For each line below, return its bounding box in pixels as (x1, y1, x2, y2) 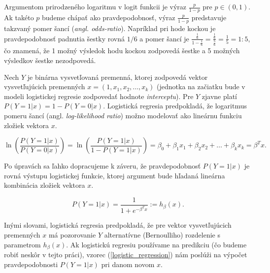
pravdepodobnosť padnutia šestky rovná (4, 33, 125, 43)
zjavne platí (202, 91, 237, 101)
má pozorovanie (48, 229, 96, 239)
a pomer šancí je (139, 33, 189, 43)
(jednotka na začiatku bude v (157, 81, 245, 92)
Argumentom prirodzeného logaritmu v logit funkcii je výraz (4, 1, 187, 11)
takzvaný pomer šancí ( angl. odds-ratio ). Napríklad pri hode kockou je (4, 23, 216, 33)
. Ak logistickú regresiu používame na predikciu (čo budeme (66, 239, 247, 249)
